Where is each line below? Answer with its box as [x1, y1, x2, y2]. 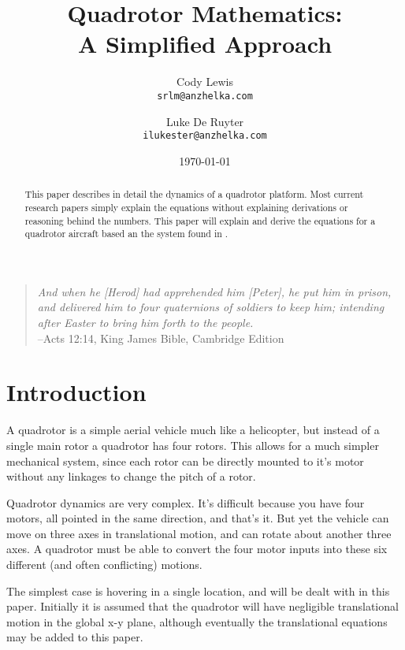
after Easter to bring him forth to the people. [37, 314, 254, 331]
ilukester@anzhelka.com [143, 130, 267, 142]
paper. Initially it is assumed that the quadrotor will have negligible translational [6, 598, 399, 615]
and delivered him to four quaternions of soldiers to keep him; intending [37, 299, 385, 315]
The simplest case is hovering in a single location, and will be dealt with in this [6, 582, 390, 599]
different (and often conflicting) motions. [6, 556, 202, 573]
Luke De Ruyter [165, 113, 244, 129]
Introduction [6, 376, 147, 408]
